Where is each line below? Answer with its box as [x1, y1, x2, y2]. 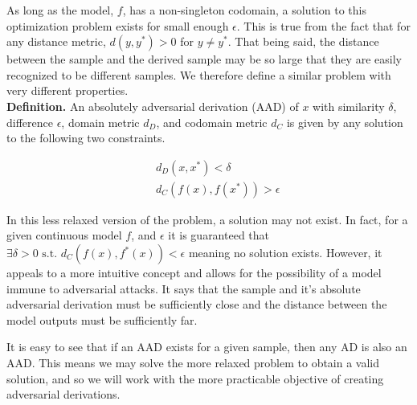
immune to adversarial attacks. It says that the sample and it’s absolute [6, 280, 361, 297]
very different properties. [6, 82, 129, 99]
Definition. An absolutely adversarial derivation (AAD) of [6, 97, 299, 114]
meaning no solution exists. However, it [188, 244, 382, 260]
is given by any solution [286, 113, 403, 130]
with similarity [313, 97, 385, 114]
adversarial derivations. [6, 386, 121, 403]
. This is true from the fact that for [236, 17, 411, 34]
